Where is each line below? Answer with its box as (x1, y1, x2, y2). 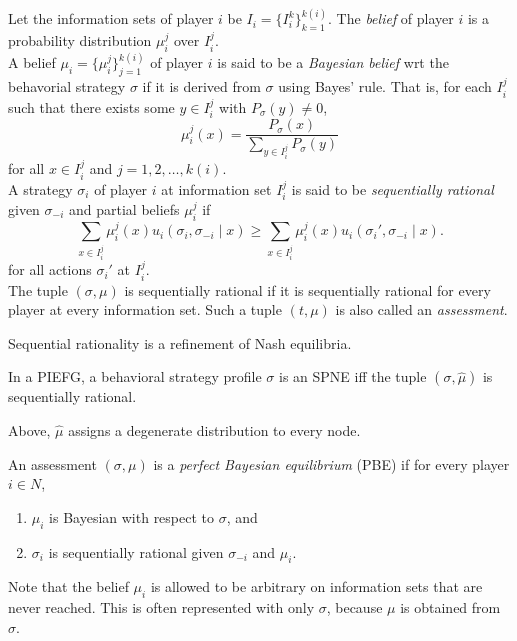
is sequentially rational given (48, 541, 224, 562)
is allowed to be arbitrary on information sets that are (150, 576, 483, 597)
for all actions (8, 259, 92, 280)
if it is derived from (142, 76, 261, 97)
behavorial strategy (8, 76, 126, 97)
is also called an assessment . (335, 299, 508, 320)
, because (326, 597, 383, 618)
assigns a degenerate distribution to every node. (68, 419, 361, 440)
